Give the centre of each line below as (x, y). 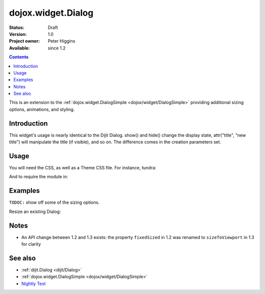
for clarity (31, 244)
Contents (19, 57)
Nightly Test (34, 283)
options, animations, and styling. (42, 109)
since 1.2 (57, 48)
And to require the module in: (39, 177)
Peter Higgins (62, 41)
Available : (20, 48)
